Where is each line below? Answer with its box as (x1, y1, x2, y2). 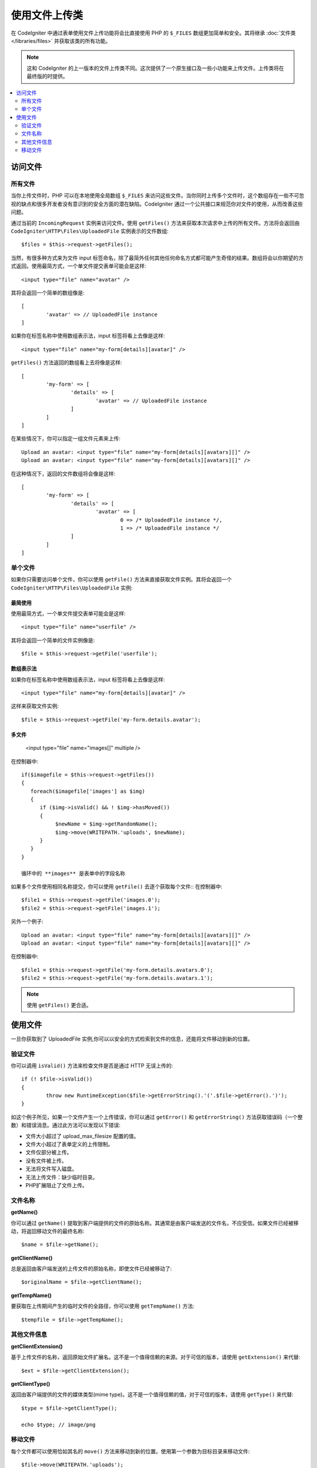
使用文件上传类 (11, 9, 83, 22)
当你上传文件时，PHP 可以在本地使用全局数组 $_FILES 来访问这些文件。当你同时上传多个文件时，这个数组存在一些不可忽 (11, 192, 305, 199)
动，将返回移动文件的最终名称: (11, 1227, 85, 1234)
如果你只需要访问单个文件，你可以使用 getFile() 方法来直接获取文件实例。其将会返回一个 (11, 576, 232, 583)
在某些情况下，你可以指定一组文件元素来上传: (11, 435, 121, 442)
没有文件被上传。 (25, 1157, 67, 1164)
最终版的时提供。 (26, 73, 68, 80)
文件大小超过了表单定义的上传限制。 (25, 1141, 113, 1148)
